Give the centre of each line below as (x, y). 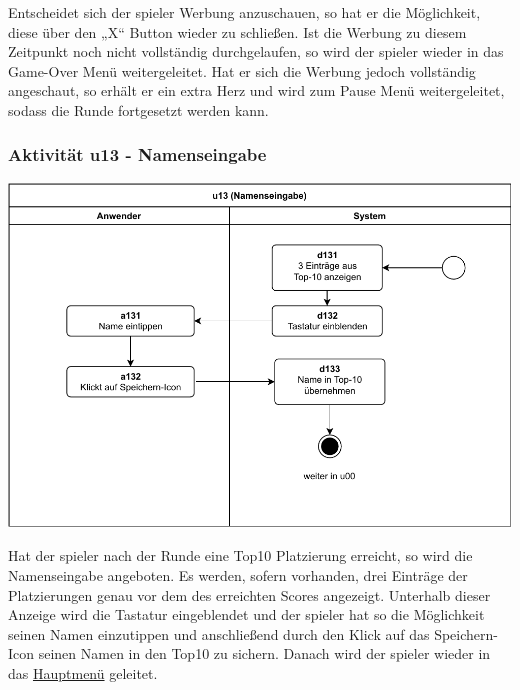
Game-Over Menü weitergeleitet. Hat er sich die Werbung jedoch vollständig (242, 70)
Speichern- (466, 633)
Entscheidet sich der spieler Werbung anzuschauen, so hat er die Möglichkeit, (244, 12)
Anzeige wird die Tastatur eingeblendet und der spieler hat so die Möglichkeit (246, 614)
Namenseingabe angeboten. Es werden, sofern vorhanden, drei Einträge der (238, 574)
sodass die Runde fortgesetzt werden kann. (138, 109)
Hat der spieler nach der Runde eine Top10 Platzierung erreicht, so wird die (240, 555)
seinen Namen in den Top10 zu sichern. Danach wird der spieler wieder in (264, 653)
